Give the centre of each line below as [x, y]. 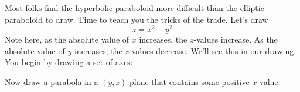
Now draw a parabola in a [52, 82]
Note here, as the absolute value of [67, 39]
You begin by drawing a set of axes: [69, 62]
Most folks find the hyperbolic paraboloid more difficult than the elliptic [134, 8]
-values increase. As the [236, 39]
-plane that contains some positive [188, 82]
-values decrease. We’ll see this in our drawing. [212, 50]
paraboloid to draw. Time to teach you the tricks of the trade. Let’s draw [137, 19]
